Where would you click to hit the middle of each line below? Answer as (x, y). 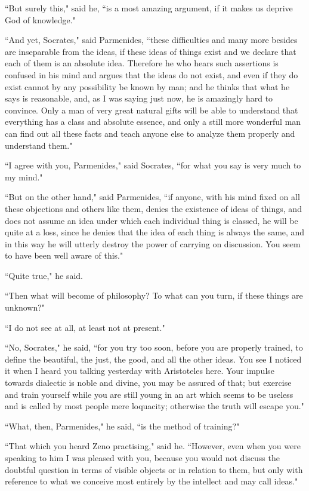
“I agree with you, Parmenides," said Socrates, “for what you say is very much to (153, 165)
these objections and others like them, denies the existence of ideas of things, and (153, 208)
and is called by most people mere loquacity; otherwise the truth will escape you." (154, 406)
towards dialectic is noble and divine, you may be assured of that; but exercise (148, 383)
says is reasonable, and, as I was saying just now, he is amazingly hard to (139, 98)
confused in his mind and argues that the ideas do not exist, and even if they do (152, 74)
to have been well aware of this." (64, 255)
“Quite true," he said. (44, 275)
